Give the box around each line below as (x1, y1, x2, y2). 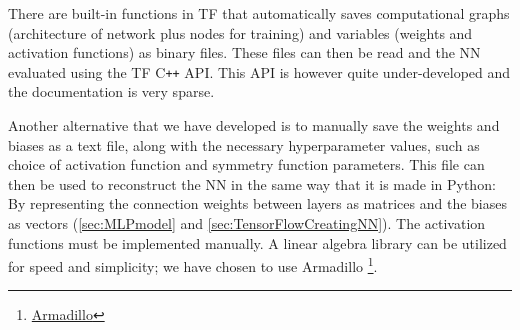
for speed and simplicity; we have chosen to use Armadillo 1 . (8, 253, 378, 276)
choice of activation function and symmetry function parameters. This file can (8, 154, 485, 175)
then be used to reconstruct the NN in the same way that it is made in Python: (8, 173, 496, 194)
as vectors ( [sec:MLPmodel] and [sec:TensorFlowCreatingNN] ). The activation (8, 213, 486, 233)
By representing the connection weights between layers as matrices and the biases (8, 193, 507, 214)
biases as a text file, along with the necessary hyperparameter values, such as (8, 134, 480, 155)
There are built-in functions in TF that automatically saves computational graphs (8, 3, 510, 23)
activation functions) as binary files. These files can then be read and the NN (8, 42, 481, 63)
